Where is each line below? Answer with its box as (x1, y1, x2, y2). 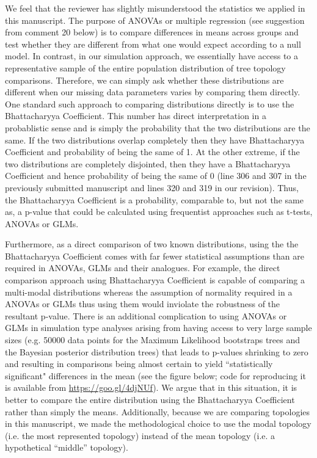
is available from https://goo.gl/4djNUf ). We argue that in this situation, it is (5, 381, 297, 394)
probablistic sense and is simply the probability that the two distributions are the (5, 121, 310, 134)
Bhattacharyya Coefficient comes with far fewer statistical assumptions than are (5, 249, 304, 262)
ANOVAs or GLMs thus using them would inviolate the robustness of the (5, 297, 280, 310)
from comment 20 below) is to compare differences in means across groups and (5, 26, 299, 38)
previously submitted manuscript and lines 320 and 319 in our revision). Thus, (5, 181, 299, 194)
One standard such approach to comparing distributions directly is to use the (5, 97, 294, 110)
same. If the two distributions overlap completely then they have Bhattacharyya (5, 133, 305, 146)
